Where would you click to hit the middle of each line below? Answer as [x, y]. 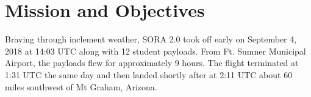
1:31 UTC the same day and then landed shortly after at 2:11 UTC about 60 [149, 74]
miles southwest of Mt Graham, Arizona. [81, 86]
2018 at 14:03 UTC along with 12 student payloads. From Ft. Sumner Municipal [155, 51]
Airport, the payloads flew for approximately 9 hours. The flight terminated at [152, 63]
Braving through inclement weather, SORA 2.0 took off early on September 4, [151, 39]
